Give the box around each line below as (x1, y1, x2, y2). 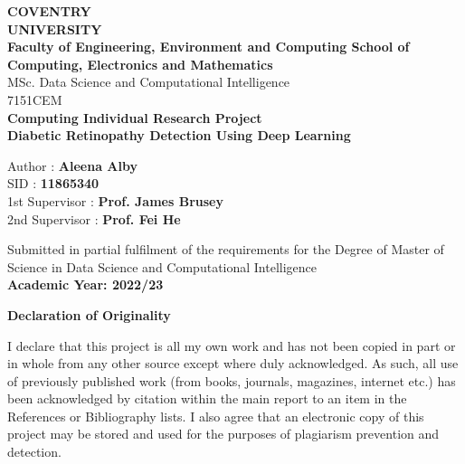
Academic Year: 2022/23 (7, 275, 164, 294)
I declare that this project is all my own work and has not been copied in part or (7, 336, 456, 355)
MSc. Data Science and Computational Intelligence (7, 72, 290, 91)
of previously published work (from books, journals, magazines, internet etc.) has (7, 371, 456, 390)
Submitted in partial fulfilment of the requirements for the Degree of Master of (7, 240, 444, 259)
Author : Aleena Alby (7, 156, 138, 175)
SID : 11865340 (7, 174, 100, 193)
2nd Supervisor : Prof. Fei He (7, 209, 181, 228)
